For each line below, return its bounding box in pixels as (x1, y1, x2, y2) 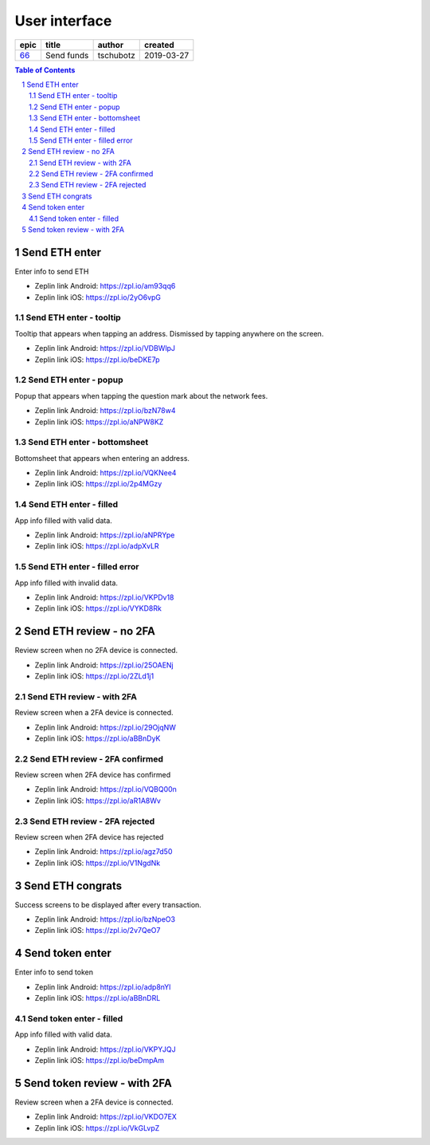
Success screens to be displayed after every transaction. (14, 899, 202, 909)
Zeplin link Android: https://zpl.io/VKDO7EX (34, 1112, 177, 1122)
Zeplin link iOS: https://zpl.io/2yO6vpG (34, 292, 162, 302)
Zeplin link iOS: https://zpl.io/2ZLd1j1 (34, 671, 154, 681)
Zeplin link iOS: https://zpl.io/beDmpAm (34, 1056, 165, 1065)
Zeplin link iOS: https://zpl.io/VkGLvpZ (34, 1123, 160, 1132)
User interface (14, 12, 112, 30)
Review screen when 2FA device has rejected (14, 832, 164, 841)
